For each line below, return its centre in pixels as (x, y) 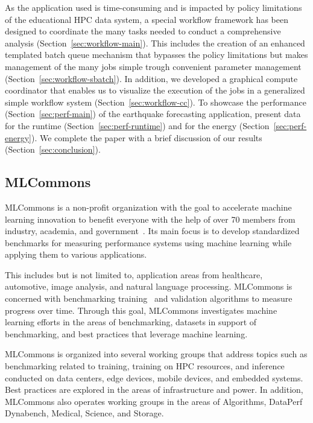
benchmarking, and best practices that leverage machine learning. (126, 333)
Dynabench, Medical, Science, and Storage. (84, 413)
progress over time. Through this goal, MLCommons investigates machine (141, 310)
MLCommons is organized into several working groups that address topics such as (156, 354)
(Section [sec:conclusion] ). (53, 149)
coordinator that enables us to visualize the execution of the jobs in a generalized (155, 90)
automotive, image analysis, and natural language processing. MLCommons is (149, 286)
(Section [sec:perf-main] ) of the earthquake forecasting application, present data (153, 114)
